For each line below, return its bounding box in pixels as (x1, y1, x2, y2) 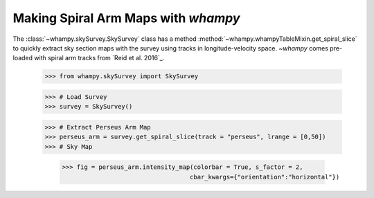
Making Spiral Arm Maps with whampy (12, 10, 240, 26)
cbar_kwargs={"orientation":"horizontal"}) (189, 173, 340, 181)
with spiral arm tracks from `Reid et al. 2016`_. (34, 54, 165, 62)
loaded (12, 54, 33, 62)
